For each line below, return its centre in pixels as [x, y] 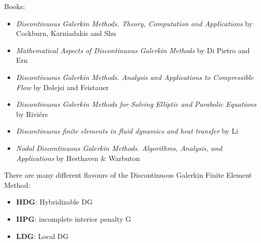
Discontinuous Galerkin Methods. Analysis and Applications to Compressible [135, 77]
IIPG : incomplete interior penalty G [74, 218]
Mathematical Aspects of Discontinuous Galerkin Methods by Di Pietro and [133, 50]
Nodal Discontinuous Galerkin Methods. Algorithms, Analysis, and [119, 148]
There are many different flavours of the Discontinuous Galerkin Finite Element [128, 175]
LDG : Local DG [42, 236]
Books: [15, 6]
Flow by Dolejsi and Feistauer [62, 87]
